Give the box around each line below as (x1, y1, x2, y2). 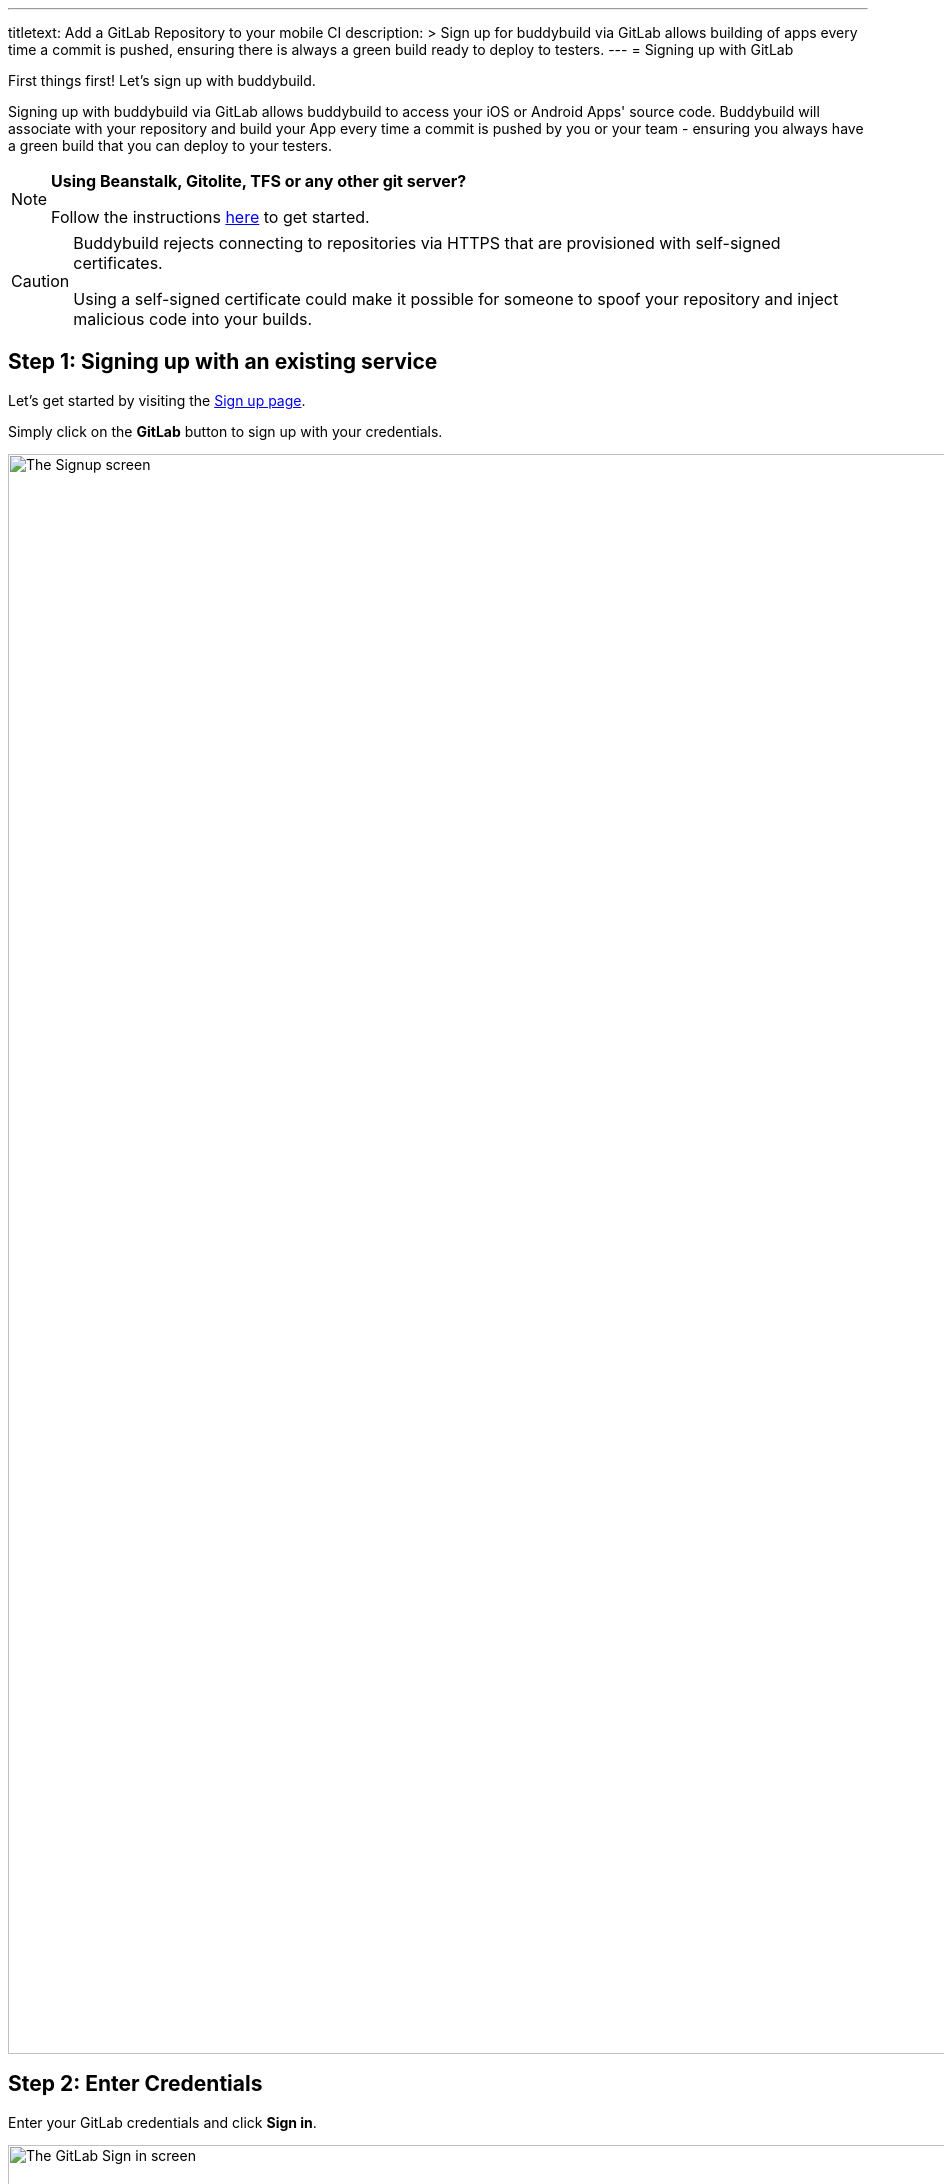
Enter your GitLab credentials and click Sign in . (8, 2113, 317, 2131)
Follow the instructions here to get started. (51, 207, 370, 227)
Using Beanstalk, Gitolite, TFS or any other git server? (51, 171, 467, 191)
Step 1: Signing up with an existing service (8, 349, 438, 375)
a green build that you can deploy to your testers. (8, 137, 332, 154)
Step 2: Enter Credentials (8, 2071, 263, 2097)
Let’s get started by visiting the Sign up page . (8, 391, 306, 409)
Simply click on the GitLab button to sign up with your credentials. (8, 422, 443, 440)
